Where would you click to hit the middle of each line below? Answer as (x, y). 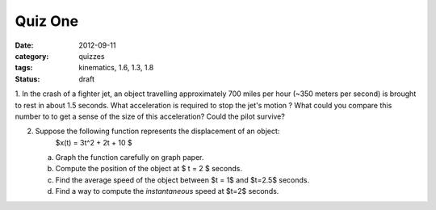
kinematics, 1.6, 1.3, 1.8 (116, 68)
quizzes (92, 56)
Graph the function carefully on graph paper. (130, 157)
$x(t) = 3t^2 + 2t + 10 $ (94, 142)
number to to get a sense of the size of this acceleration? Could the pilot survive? (150, 116)
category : (32, 56)
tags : (24, 68)
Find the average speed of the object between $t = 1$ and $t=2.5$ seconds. (182, 180)
